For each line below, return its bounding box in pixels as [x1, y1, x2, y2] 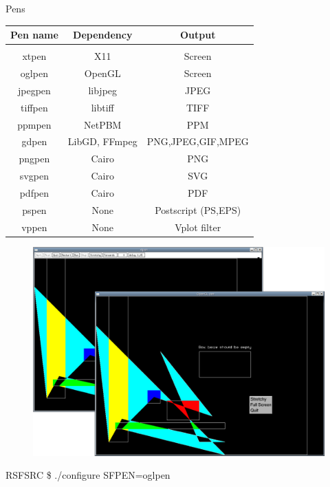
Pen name [10, 28, 58, 42]
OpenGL [84, 66, 121, 80]
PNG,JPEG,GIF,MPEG [146, 134, 249, 149]
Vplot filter [175, 219, 221, 234]
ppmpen [17, 117, 52, 131]
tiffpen [21, 100, 48, 114]
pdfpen [19, 185, 49, 199]
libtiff [91, 100, 114, 114]
